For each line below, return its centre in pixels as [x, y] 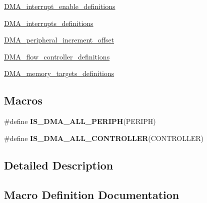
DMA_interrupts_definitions [49, 23]
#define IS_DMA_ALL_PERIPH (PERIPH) [80, 121]
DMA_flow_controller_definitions [57, 56]
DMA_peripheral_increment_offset [59, 40]
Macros [23, 100]
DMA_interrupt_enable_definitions [60, 6]
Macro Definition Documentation [92, 194]
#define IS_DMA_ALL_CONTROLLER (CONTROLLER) [104, 138]
